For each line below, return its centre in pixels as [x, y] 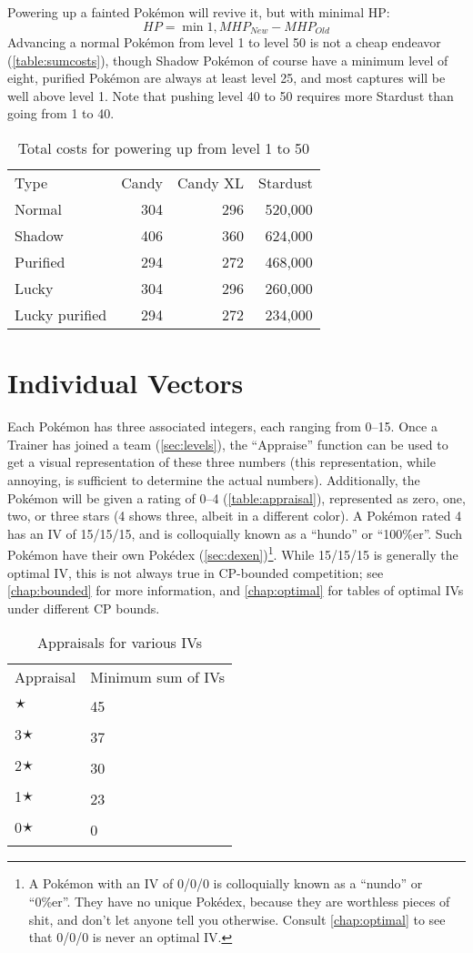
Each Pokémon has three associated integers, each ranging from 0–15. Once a [222, 426]
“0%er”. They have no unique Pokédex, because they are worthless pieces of [239, 901]
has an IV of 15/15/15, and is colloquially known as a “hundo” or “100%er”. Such [235, 533]
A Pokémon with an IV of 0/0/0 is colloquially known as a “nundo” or [226, 883]
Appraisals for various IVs [120, 643]
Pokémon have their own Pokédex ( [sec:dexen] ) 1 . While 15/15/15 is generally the [233, 553]
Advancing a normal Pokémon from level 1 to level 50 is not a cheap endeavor [224, 42]
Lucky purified [61, 315]
